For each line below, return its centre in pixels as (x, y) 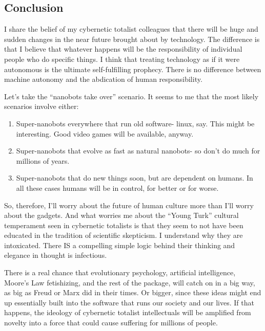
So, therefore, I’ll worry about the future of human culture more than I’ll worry (129, 205)
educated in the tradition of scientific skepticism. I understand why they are (124, 235)
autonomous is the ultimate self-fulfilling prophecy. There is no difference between (133, 69)
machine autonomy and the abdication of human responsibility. (103, 79)
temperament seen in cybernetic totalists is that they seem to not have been (124, 225)
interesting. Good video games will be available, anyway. (105, 133)
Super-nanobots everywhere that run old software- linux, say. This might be (135, 123)
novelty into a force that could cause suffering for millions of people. (111, 323)
